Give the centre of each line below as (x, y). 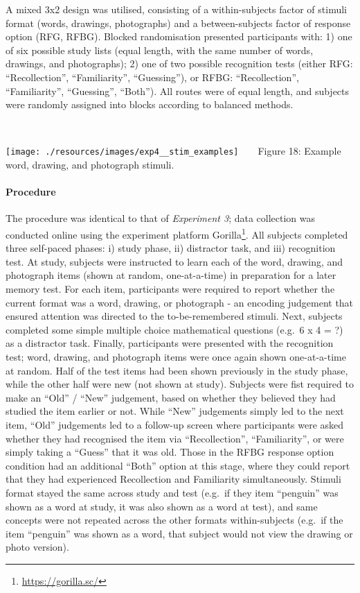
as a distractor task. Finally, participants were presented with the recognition (170, 343)
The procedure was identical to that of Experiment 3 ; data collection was (161, 218)
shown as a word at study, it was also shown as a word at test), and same (162, 506)
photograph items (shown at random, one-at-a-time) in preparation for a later (171, 275)
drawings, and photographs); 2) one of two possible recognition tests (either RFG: (179, 63)
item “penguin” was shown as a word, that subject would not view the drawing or (179, 533)
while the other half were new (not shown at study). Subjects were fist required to (180, 384)
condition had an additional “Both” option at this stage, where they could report (178, 465)
